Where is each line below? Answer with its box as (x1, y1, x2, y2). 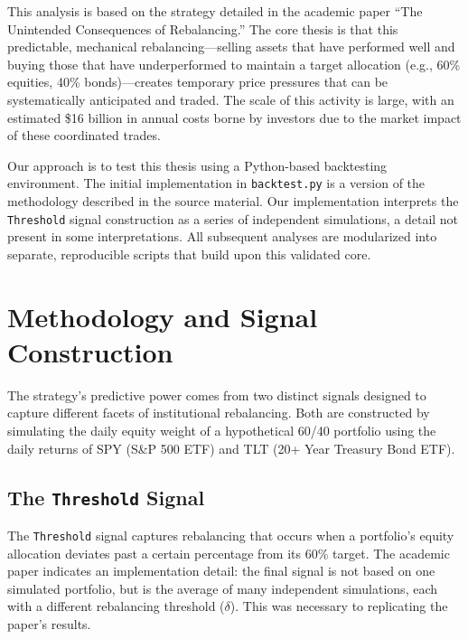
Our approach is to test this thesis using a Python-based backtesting (7, 155, 388, 174)
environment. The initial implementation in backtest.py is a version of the (7, 174, 426, 193)
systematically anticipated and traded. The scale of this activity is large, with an (7, 89, 454, 108)
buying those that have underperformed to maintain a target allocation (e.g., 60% (7, 54, 461, 73)
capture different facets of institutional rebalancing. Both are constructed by (7, 403, 430, 422)
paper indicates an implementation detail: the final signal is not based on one (7, 561, 435, 580)
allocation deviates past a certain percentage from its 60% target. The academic (7, 543, 450, 562)
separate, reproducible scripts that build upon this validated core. (7, 244, 371, 263)
